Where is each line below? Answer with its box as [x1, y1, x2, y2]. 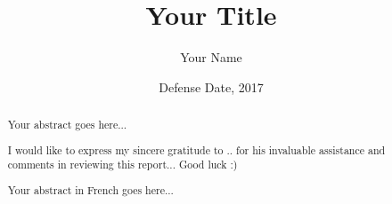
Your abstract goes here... [7, 117, 127, 132]
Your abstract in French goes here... [7, 182, 174, 197]
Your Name [180, 48, 242, 67]
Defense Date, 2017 [159, 77, 264, 96]
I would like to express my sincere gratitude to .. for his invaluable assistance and [7, 142, 386, 157]
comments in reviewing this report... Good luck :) [7, 157, 238, 172]
